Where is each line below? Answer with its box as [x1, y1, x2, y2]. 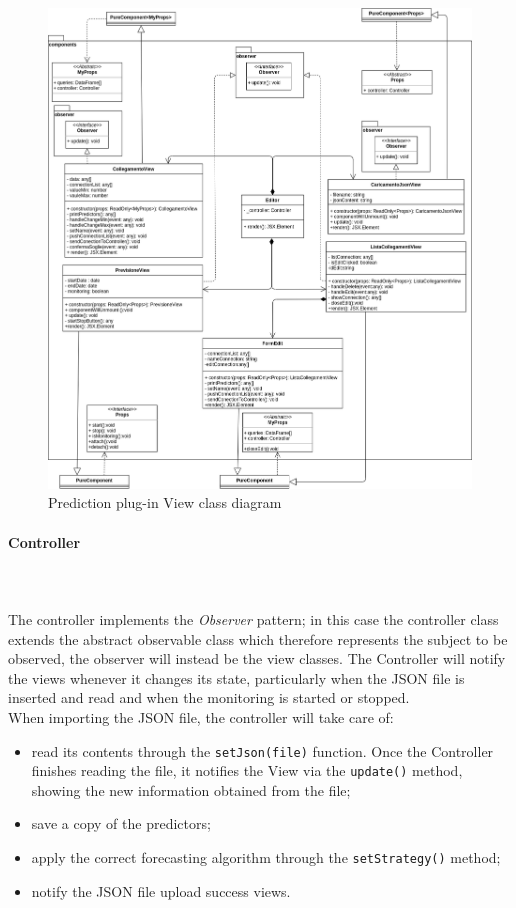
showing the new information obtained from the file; [31, 779, 351, 800]
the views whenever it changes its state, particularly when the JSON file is [8, 667, 465, 688]
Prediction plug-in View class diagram [48, 492, 282, 513]
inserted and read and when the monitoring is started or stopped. [8, 687, 410, 708]
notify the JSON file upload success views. [31, 880, 291, 901]
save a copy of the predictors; [31, 813, 211, 834]
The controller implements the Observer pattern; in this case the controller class [8, 608, 499, 629]
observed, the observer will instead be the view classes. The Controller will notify [8, 648, 506, 669]
